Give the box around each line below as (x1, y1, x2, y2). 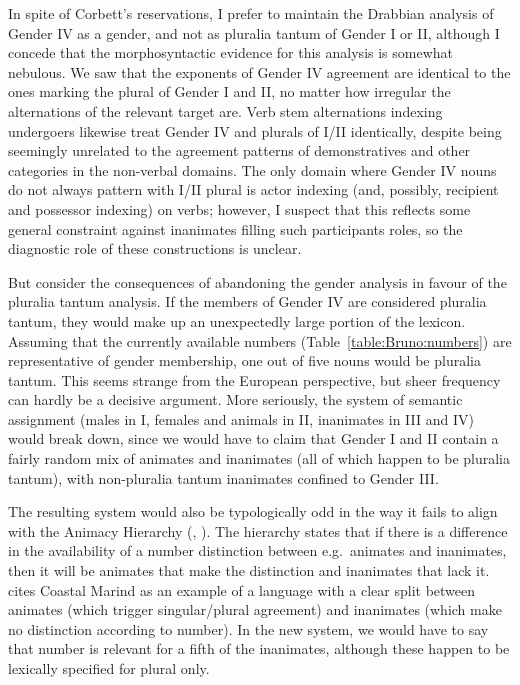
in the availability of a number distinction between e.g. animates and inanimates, (8, 540, 507, 561)
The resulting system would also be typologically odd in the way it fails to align (8, 501, 498, 522)
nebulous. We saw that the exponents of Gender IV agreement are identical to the (8, 61, 511, 82)
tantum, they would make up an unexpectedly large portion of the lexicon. (8, 310, 466, 331)
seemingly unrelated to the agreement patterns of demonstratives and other (8, 140, 471, 161)
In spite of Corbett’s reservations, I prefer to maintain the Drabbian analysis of (8, 3, 494, 23)
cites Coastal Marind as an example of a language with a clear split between (8, 579, 476, 600)
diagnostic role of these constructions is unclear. (8, 238, 302, 259)
